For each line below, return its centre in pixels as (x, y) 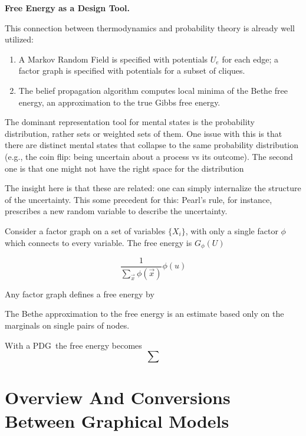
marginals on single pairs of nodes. (67, 325)
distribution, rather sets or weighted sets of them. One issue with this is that (144, 133)
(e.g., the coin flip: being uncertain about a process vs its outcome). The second (149, 156)
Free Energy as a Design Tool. (67, 8)
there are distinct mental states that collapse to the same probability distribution (152, 145)
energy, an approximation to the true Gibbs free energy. (119, 102)
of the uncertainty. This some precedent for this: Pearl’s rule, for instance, (139, 199)
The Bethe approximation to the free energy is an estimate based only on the (144, 314)
